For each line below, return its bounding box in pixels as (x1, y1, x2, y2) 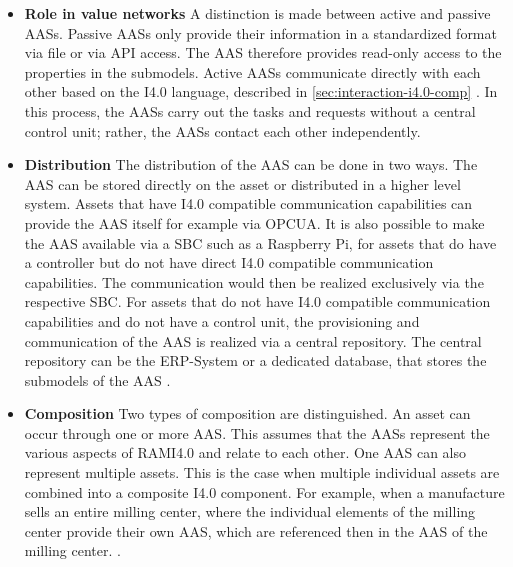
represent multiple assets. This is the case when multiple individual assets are (24, 462, 500, 483)
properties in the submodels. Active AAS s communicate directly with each (24, 61, 481, 82)
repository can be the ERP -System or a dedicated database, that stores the (24, 350, 487, 371)
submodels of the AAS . (24, 369, 171, 390)
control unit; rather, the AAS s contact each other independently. (24, 120, 421, 141)
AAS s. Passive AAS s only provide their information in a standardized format (24, 22, 497, 43)
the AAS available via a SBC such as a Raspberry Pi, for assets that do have (24, 232, 497, 253)
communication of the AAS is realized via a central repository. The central (24, 330, 482, 351)
